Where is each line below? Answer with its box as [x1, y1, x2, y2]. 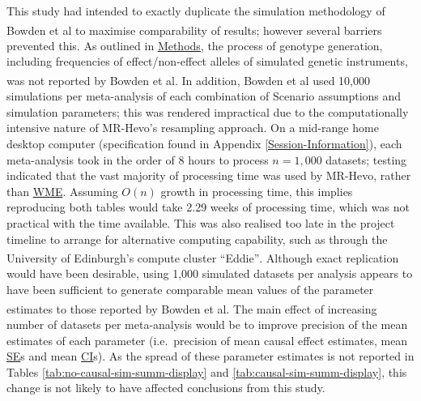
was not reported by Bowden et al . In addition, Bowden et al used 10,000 [6, 71, 370, 88]
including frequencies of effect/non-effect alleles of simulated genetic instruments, [6, 53, 408, 70]
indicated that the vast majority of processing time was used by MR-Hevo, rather [6, 167, 411, 184]
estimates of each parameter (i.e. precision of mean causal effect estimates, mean [6, 331, 408, 348]
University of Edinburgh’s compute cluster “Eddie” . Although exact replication [6, 249, 399, 266]
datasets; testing [325, 151, 407, 168]
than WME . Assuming [6, 182, 118, 199]
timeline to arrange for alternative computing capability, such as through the [6, 230, 388, 247]
